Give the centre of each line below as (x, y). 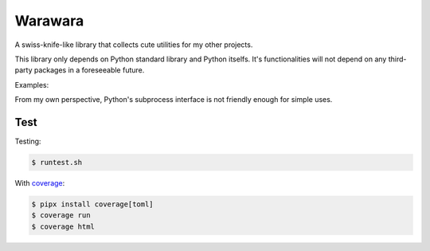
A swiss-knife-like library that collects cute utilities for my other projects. (134, 45)
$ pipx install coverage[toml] (93, 204)
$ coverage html (63, 226)
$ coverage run (61, 216)
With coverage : (40, 182)
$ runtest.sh (57, 162)
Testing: (28, 141)
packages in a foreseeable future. (89, 70)
